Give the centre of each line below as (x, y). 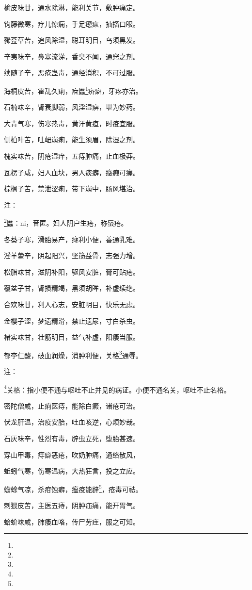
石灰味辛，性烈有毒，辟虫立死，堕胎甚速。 (72, 438)
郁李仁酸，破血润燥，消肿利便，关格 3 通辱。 (73, 354)
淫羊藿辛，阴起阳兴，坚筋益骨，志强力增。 (72, 255)
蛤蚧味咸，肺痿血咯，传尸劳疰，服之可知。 (72, 521)
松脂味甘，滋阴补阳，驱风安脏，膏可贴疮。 (72, 271)
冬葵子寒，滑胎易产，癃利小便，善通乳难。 (72, 239)
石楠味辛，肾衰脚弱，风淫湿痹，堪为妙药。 (72, 107)
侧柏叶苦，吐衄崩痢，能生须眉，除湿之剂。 (72, 139)
